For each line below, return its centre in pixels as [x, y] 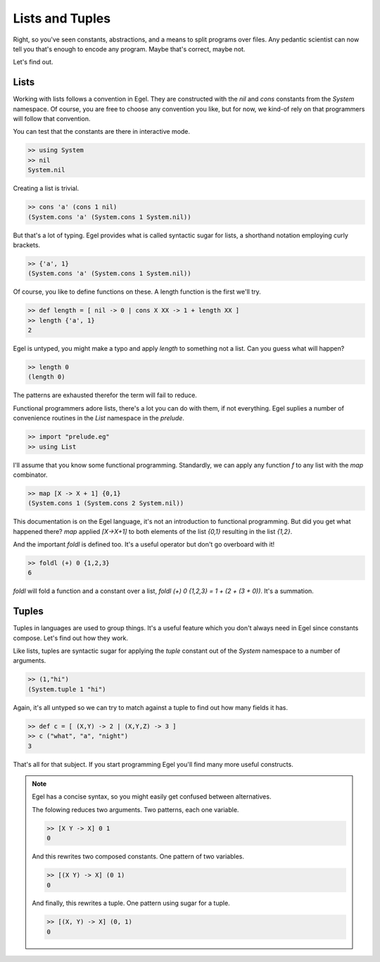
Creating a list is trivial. [46, 188]
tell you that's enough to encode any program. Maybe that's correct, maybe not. [129, 49]
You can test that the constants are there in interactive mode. [101, 132]
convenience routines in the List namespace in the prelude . [99, 418]
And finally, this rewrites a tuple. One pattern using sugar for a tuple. [131, 903]
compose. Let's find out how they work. [71, 638]
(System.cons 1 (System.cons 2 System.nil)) [106, 503]
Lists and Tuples [62, 18]
